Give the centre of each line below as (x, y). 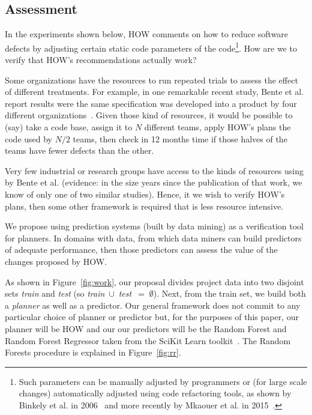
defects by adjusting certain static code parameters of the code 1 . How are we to (151, 47)
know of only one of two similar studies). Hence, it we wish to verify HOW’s (145, 194)
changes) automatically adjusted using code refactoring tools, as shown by (155, 393)
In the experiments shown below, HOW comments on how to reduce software (147, 34)
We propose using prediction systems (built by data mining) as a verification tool (154, 226)
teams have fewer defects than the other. (79, 150)
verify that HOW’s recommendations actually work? (101, 60)
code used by (29, 138)
